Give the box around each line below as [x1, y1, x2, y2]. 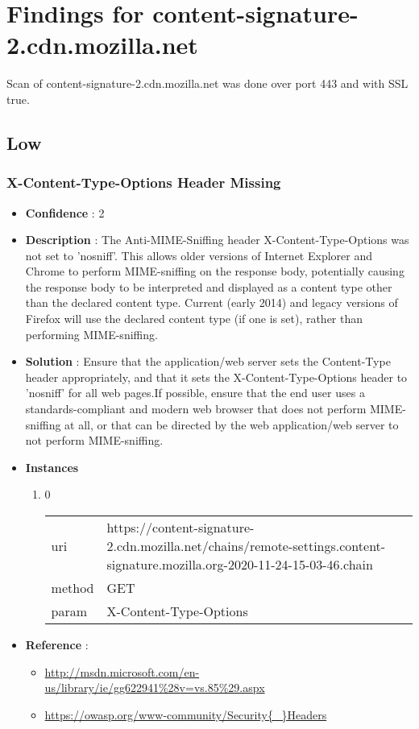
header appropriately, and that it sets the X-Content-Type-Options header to [25, 368, 408, 385]
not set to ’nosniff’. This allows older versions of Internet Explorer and [25, 246, 372, 263]
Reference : [25, 636, 89, 652]
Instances [25, 458, 79, 475]
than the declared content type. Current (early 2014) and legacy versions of [25, 294, 398, 311]
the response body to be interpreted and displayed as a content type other [25, 278, 392, 295]
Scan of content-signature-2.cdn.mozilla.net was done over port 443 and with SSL [6, 75, 409, 92]
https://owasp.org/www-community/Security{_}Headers [44, 706, 327, 723]
